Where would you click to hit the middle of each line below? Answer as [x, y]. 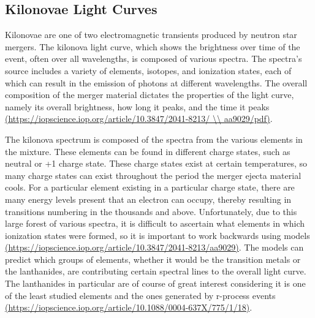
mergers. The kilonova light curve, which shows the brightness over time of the [153, 46]
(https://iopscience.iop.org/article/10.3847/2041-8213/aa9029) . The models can [154, 247]
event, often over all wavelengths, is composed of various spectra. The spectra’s [154, 59]
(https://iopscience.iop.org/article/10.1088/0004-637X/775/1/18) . [129, 307]
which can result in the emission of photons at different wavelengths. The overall [156, 82]
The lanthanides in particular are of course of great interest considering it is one [155, 283]
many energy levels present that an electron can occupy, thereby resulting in [148, 199]
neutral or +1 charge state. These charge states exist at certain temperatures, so [156, 163]
